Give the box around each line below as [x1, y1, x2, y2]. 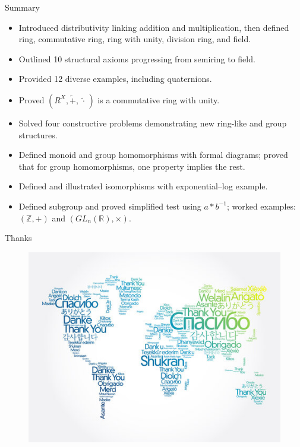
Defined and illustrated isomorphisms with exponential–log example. [18, 180, 268, 192]
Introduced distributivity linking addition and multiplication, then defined [18, 21, 289, 33]
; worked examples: [226, 199, 296, 212]
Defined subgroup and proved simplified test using [18, 199, 201, 212]
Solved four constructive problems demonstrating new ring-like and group [18, 116, 287, 129]
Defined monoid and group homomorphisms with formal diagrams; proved [18, 148, 288, 161]
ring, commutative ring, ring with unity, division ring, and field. [18, 33, 251, 45]
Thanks [5, 232, 32, 244]
